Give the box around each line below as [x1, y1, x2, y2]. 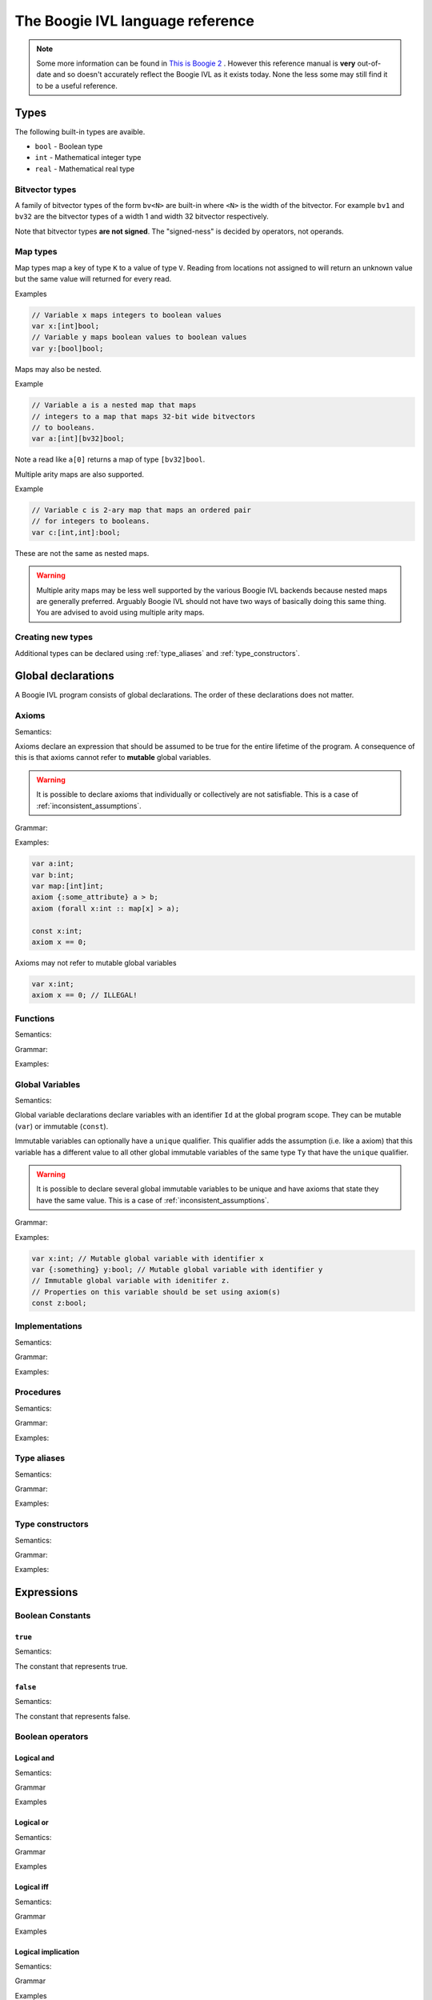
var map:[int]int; [31, 882, 104, 891]
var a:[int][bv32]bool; [31, 434, 126, 443]
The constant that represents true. [14, 1661, 128, 1671]
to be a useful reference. [36, 81, 118, 90]
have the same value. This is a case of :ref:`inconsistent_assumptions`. [36, 1195, 270, 1205]
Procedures [14, 1386, 62, 1398]
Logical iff [14, 1882, 50, 1892]
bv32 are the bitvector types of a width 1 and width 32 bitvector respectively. [14, 212, 269, 222]
